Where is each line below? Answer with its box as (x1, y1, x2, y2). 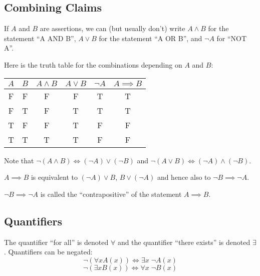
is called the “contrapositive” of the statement (40, 188, 182, 199)
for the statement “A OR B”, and (99, 33, 202, 43)
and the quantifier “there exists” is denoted (117, 236, 250, 247)
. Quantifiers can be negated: (4, 246, 93, 257)
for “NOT (216, 33, 247, 43)
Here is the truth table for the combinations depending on (4, 59, 182, 70)
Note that (4, 155, 34, 165)
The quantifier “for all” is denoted (4, 236, 109, 247)
